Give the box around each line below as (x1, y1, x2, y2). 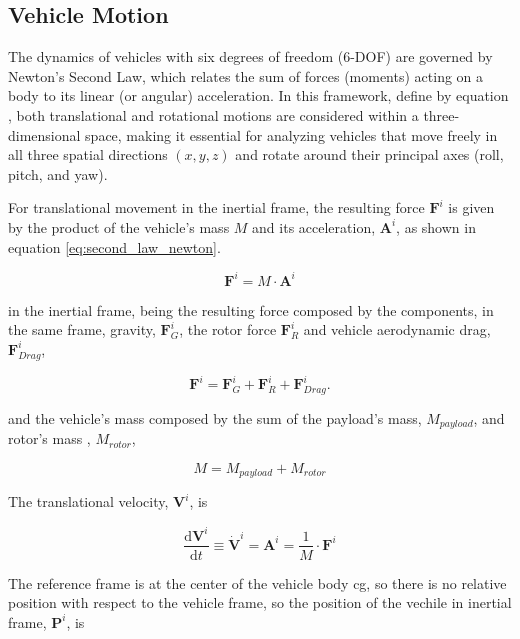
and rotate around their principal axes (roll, (235, 144, 504, 165)
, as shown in (396, 216, 476, 237)
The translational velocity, (8, 491, 169, 512)
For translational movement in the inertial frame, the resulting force (8, 197, 425, 218)
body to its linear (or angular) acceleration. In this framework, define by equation (8, 85, 509, 106)
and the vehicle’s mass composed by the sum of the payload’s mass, (8, 407, 422, 428)
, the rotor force (179, 319, 277, 340)
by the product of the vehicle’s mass (8, 216, 230, 237)
